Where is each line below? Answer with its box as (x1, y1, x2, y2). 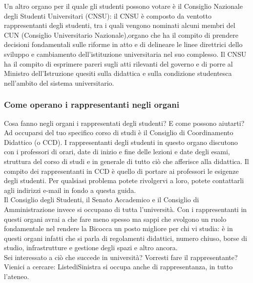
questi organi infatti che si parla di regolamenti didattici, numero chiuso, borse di (4, 233, 247, 243)
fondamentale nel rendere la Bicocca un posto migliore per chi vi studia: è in (4, 223, 233, 234)
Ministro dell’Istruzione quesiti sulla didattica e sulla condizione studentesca (4, 68, 232, 78)
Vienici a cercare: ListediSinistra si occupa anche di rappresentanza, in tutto (4, 261, 233, 272)
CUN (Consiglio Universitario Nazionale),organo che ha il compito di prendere (4, 29, 238, 40)
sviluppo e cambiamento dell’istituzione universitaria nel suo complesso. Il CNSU (4, 48, 247, 59)
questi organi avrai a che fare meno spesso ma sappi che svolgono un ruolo (4, 213, 227, 224)
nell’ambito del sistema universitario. (4, 77, 114, 88)
